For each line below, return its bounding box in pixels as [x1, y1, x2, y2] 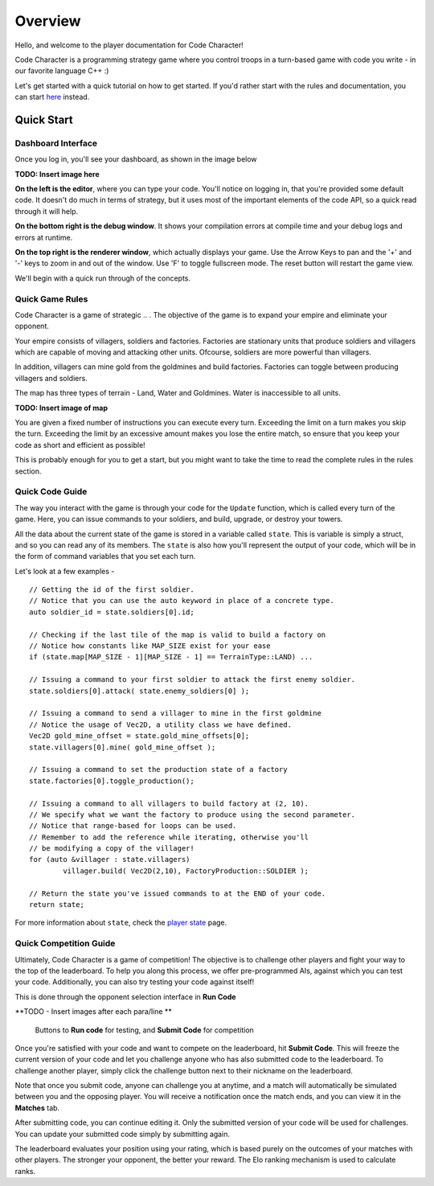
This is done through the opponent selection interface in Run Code [14, 991, 236, 1001]
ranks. [14, 1166, 36, 1176]
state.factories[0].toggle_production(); [29, 776, 194, 786]
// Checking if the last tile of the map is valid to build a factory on [29, 630, 326, 639]
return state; [29, 901, 84, 909]
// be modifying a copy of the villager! [29, 844, 194, 853]
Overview [14, 12, 81, 30]
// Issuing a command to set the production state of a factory [29, 765, 289, 774]
